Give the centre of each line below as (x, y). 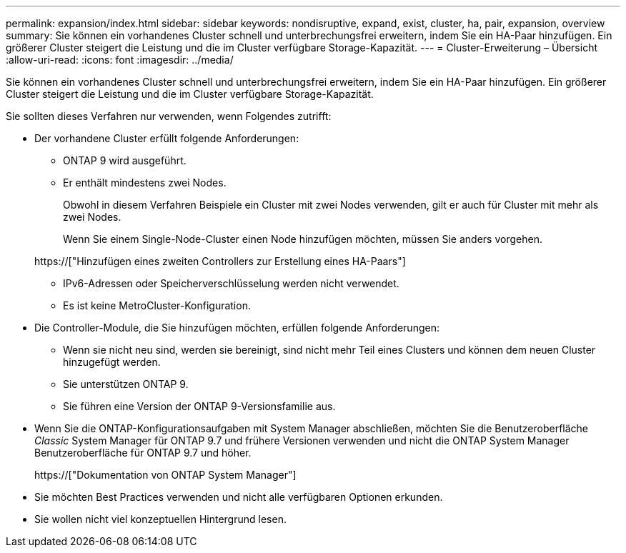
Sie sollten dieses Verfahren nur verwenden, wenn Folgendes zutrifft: (169, 116)
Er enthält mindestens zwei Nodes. (145, 183)
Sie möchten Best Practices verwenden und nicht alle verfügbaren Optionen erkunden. (239, 497)
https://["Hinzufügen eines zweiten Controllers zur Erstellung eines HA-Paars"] (220, 261)
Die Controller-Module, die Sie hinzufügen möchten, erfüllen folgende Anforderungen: (237, 328)
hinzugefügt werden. (112, 362)
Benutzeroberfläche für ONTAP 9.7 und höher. (143, 453)
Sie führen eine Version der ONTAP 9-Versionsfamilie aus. (199, 406)
